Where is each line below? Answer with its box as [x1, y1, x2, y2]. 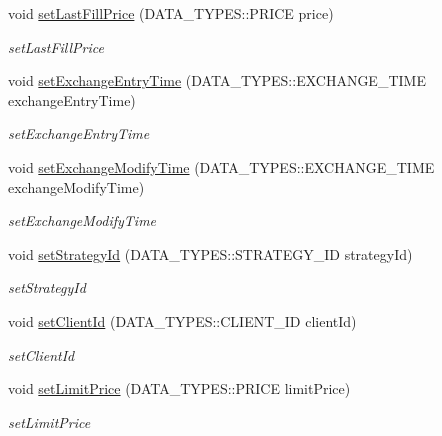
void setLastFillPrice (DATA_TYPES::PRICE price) [8, 3, 334, 23]
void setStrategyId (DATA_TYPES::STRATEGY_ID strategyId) [8, 243, 413, 264]
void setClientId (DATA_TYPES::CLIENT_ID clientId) [8, 310, 357, 331]
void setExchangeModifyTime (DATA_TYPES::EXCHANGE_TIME [8, 156, 435, 177]
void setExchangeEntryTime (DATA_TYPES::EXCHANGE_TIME [8, 70, 426, 91]
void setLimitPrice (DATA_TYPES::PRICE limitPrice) [8, 378, 351, 399]
